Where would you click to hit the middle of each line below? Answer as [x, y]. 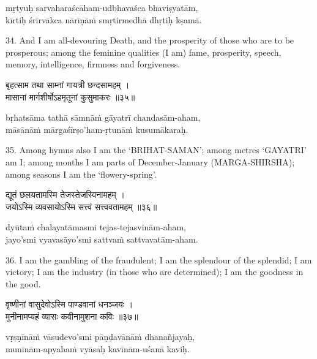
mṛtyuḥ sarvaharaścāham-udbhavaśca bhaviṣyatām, [102, 7]
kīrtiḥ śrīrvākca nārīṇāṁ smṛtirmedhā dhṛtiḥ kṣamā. [104, 19]
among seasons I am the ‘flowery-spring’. [81, 174]
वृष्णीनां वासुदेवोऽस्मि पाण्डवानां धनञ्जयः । [69, 304]
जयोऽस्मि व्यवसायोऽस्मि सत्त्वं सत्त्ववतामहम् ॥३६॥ [81, 206]
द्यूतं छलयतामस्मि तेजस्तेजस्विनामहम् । [65, 195]
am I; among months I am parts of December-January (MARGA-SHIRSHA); [150, 161]
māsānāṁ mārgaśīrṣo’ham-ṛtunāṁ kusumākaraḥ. [97, 129]
